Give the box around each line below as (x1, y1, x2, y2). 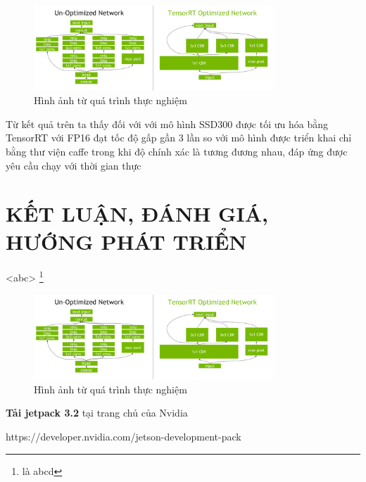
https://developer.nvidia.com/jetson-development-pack (6, 429, 241, 444)
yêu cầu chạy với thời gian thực (6, 158, 141, 172)
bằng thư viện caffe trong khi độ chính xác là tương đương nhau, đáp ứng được (6, 144, 348, 158)
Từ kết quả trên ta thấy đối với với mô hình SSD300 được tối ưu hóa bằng (6, 116, 328, 131)
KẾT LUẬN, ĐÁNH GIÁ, (6, 199, 268, 228)
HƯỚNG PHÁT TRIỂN (6, 227, 247, 255)
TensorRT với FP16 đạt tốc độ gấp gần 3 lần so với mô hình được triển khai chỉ (6, 130, 352, 145)
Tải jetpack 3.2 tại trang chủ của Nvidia (6, 405, 188, 420)
